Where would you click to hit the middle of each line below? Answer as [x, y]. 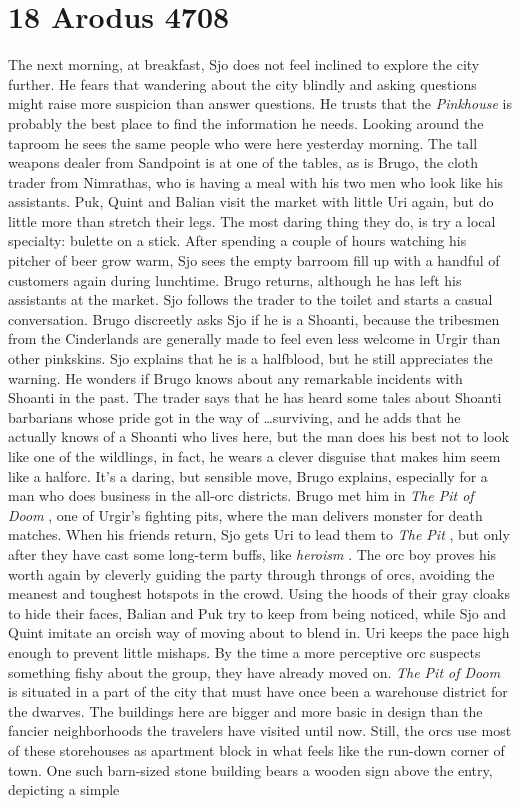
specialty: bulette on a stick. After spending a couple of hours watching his [237, 240]
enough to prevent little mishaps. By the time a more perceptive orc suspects [244, 651]
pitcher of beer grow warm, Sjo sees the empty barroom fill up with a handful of [254, 260]
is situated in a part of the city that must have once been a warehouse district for [258, 691]
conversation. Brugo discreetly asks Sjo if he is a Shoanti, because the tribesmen [254, 318]
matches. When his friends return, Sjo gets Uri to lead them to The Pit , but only [259, 534]
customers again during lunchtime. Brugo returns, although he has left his [235, 279]
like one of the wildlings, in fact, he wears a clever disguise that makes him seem [254, 456]
